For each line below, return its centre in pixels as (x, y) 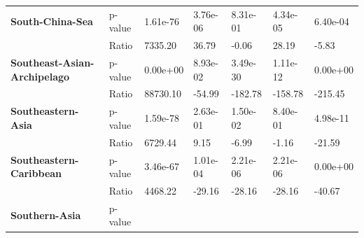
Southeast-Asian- (52, 63)
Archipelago (40, 76)
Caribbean (36, 173)
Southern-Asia (46, 215)
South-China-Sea (52, 21)
